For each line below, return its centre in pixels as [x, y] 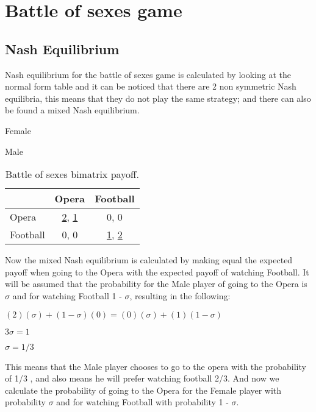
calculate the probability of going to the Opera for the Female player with [143, 390]
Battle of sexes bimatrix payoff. [72, 174]
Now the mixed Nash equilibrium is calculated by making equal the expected [149, 260]
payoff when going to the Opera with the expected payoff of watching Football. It [157, 272]
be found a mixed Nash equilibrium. [72, 110]
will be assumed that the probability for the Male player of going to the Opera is [156, 284]
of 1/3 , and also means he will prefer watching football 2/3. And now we [142, 378]
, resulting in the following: [180, 295]
